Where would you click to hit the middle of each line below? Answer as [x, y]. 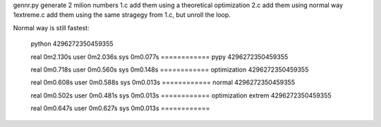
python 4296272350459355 [72, 44]
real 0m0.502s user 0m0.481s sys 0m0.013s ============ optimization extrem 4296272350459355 [181, 95]
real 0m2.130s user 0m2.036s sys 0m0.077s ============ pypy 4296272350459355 [159, 57]
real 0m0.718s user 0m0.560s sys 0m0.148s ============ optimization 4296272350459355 [170, 69]
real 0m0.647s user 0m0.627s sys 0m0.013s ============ [120, 108]
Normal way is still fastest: [51, 27]
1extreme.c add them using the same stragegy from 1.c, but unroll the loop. [122, 15]
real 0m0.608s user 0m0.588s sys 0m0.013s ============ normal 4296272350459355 [163, 82]
